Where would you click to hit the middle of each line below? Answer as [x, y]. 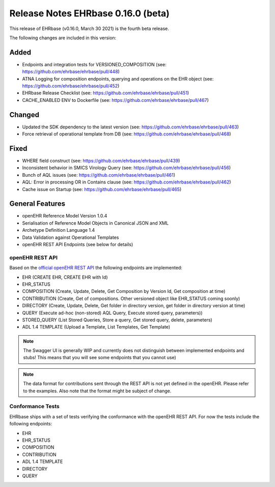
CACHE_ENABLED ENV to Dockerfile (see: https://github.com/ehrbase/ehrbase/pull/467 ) [115, 100]
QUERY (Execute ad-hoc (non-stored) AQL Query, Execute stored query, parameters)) [113, 313]
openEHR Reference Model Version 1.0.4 [65, 216]
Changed [24, 115]
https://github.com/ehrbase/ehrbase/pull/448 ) [71, 72]
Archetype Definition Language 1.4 [59, 230]
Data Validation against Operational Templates [71, 237]
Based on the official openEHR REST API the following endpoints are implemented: [96, 268]
